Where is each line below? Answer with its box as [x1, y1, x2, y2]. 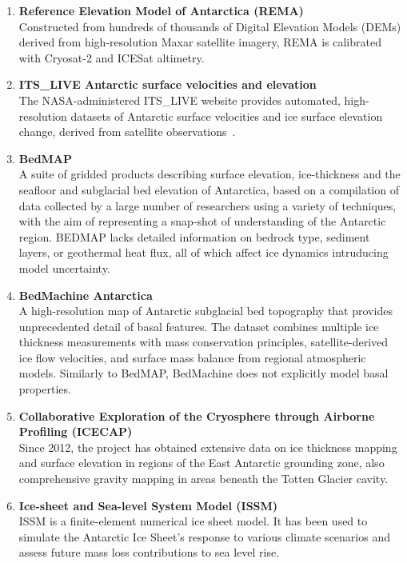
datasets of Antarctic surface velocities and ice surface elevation [70, 107, 383, 124]
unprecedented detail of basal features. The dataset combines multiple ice [18, 317, 379, 334]
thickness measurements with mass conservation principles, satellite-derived [18, 333, 389, 350]
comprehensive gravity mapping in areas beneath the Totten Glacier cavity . [18, 470, 389, 487]
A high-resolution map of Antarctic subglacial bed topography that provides [18, 302, 393, 319]
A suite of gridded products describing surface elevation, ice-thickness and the [18, 166, 401, 182]
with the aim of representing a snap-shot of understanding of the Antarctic [18, 213, 386, 230]
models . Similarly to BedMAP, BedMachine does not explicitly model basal [18, 365, 389, 381]
